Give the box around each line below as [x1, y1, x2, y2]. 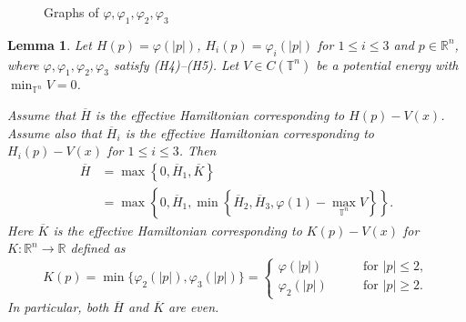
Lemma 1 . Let [7, 35, 92, 54]
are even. [168, 297, 219, 317]
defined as [70, 238, 126, 257]
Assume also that [7, 123, 102, 142]
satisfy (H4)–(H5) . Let [113, 55, 239, 74]
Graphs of [44, 3, 99, 21]
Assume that [7, 105, 76, 124]
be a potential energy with [316, 55, 459, 74]
